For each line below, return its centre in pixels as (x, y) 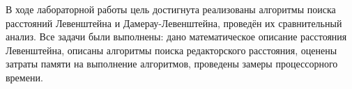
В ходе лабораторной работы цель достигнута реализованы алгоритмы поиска (171, 9)
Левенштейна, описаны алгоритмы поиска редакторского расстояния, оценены (171, 50)
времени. (24, 77)
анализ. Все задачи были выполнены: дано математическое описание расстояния (176, 37)
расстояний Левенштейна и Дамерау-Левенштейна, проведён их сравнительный (174, 23)
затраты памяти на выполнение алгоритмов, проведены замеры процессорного (172, 64)
